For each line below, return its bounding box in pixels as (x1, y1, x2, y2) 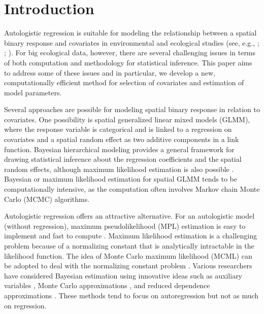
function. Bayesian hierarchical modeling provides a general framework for (4, 144, 235, 154)
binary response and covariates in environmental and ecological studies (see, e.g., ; (4, 37, 259, 48)
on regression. (4, 300, 47, 310)
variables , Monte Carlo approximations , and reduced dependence (4, 280, 210, 291)
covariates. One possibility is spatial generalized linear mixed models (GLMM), (4, 114, 250, 124)
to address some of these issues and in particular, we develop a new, (4, 67, 215, 78)
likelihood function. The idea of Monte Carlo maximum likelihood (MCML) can (4, 250, 252, 261)
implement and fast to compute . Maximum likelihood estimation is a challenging (4, 230, 257, 241)
